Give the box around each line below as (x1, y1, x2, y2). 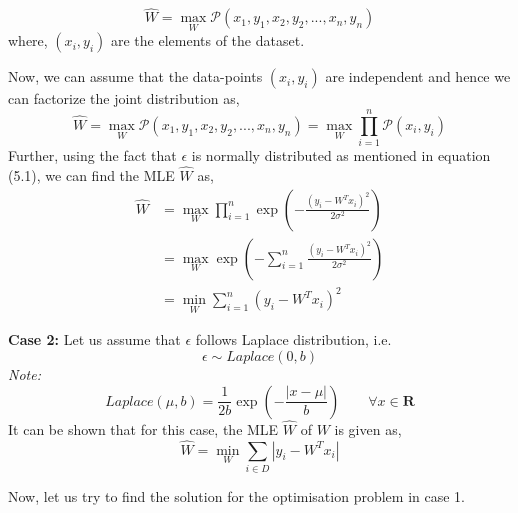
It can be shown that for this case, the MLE (8, 418, 279, 439)
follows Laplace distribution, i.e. (195, 329, 392, 350)
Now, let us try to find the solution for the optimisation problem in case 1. (8, 485, 465, 506)
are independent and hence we (325, 66, 511, 87)
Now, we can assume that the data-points (8, 66, 263, 87)
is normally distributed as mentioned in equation (191, 145, 491, 166)
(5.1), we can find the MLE (8, 164, 175, 185)
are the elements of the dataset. (110, 30, 305, 51)
